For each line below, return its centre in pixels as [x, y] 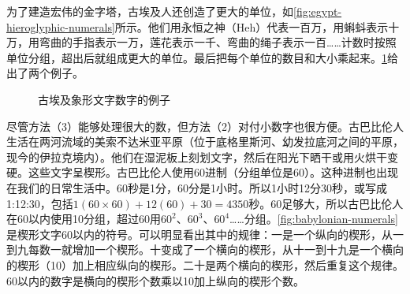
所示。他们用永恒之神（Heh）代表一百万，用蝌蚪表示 [252, 26]
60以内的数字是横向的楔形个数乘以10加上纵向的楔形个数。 [155, 280]
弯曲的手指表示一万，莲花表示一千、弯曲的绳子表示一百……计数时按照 [218, 42]
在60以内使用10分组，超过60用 [84, 219]
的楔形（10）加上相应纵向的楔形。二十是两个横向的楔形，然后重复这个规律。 [205, 264]
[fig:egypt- [318, 11]
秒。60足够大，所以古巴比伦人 [326, 203]
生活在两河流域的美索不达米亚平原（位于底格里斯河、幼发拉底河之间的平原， [205, 141]
